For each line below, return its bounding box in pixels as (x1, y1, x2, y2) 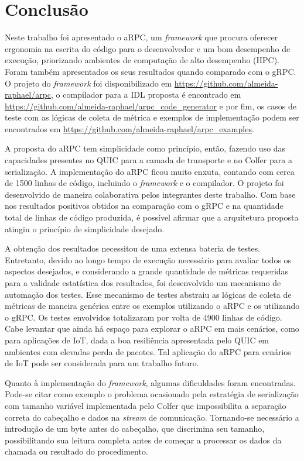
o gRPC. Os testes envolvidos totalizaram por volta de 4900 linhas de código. (5, 311, 282, 323)
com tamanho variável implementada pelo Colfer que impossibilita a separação (5, 399, 286, 411)
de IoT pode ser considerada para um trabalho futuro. (5, 357, 199, 369)
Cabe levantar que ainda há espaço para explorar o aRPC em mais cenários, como (5, 322, 299, 335)
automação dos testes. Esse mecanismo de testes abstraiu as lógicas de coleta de (5, 288, 292, 300)
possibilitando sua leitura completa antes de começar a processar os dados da (5, 434, 282, 446)
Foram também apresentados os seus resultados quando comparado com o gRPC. (5, 65, 296, 77)
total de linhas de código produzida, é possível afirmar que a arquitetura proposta (5, 211, 299, 223)
